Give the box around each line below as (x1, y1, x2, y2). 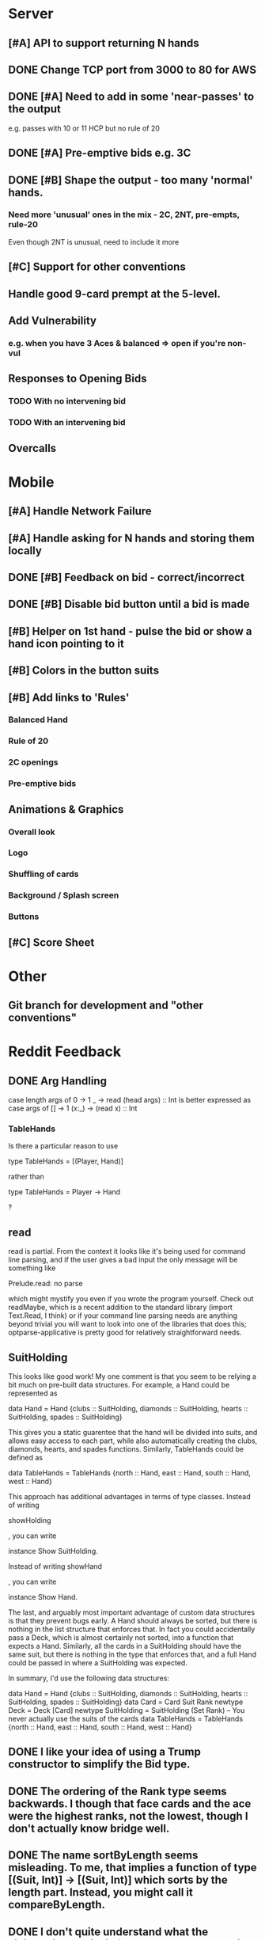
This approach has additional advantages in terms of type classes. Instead (8, 1492, 251, 1502)
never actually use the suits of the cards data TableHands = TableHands (8, 1714, 244, 1724)
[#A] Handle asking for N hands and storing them (8, 531, 255, 545)
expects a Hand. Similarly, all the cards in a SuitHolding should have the (8, 1642, 242, 1651)
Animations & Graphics (8, 803, 124, 816)
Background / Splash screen (8, 890, 119, 901)
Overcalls (8, 441, 57, 455)
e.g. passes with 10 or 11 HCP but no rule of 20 (8, 123, 161, 133)
